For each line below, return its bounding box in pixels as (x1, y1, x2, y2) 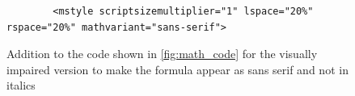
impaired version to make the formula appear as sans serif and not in (6, 61, 349, 77)
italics (6, 77, 36, 94)
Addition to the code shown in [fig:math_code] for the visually (6, 45, 318, 62)
